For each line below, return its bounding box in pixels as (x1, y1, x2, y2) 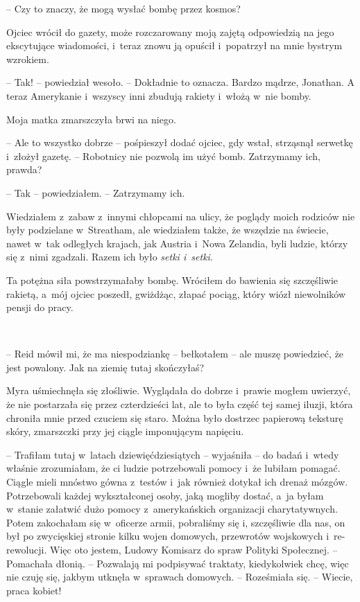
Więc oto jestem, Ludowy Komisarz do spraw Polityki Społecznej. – (50, 542, 338, 556)
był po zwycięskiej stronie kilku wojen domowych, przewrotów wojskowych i (6, 529, 329, 543)
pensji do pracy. (6, 300, 74, 315)
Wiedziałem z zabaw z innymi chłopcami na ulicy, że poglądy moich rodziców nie (6, 209, 355, 223)
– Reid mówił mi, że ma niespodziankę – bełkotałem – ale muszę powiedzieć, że (6, 346, 344, 361)
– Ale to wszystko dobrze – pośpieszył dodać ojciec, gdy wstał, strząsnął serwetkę (6, 135, 353, 150)
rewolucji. (6, 542, 47, 556)
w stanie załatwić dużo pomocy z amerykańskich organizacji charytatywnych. (6, 502, 338, 516)
